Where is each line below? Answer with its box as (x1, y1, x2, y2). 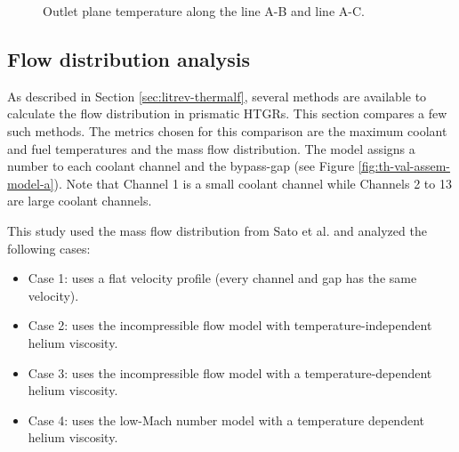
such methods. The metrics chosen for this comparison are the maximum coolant (7, 121, 447, 140)
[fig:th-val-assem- (358, 157, 451, 175)
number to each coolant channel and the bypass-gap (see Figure (7, 157, 355, 175)
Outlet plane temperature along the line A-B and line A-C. (43, 2, 365, 20)
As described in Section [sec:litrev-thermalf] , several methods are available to (7, 86, 427, 105)
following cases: (7, 238, 91, 257)
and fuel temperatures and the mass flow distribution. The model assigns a (7, 139, 415, 157)
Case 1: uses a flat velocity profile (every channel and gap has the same (28, 269, 417, 287)
